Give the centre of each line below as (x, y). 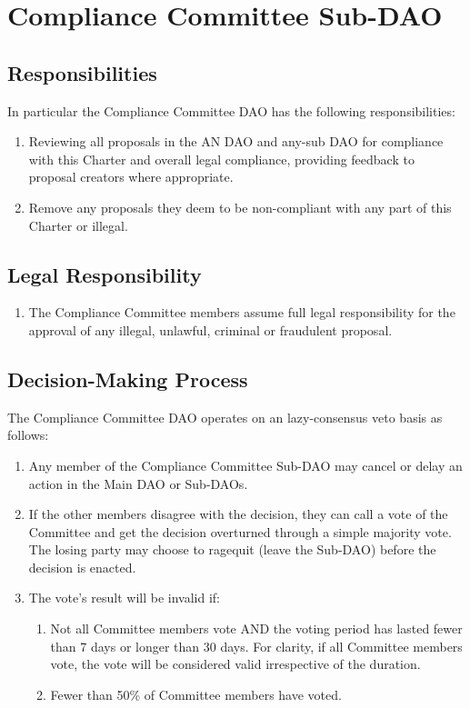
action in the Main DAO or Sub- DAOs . (138, 483)
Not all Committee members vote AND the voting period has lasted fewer (256, 628)
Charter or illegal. (78, 225)
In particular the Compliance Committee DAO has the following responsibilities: (231, 110)
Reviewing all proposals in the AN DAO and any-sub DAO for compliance (236, 141)
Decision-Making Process (128, 379)
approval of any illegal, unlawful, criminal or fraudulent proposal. (210, 329)
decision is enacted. (82, 567)
